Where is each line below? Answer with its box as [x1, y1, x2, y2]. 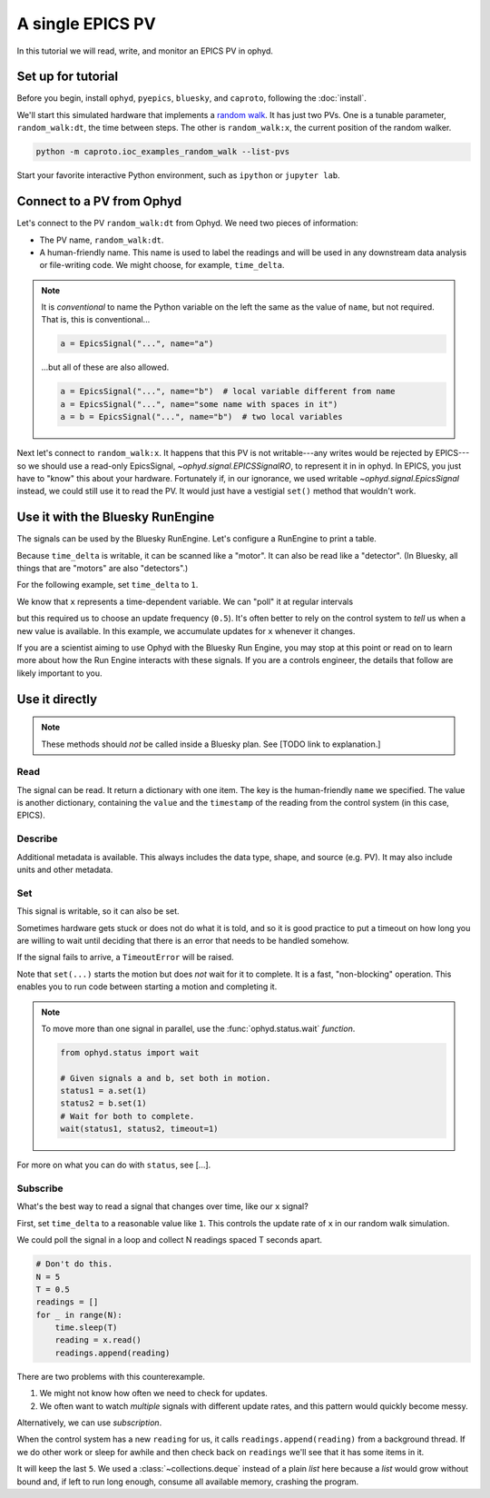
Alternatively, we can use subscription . [16, 1417, 162, 1428]
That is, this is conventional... [41, 314, 151, 325]
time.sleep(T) [54, 1323, 118, 1333]
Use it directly [16, 691, 98, 707]
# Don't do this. [35, 1259, 113, 1269]
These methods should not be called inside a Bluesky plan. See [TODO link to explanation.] [41, 739, 381, 749]
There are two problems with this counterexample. [16, 1371, 206, 1382]
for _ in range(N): [35, 1309, 122, 1320]
